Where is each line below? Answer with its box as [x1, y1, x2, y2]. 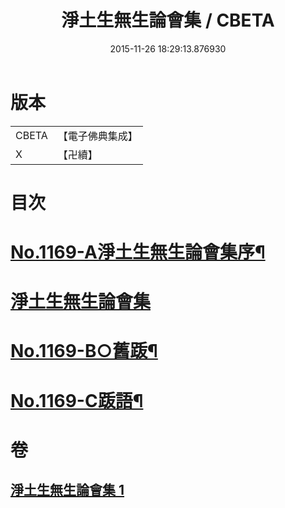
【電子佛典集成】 [57, 129, 138, 143]
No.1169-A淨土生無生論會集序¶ [10, 241, 266, 264]
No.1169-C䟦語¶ [10, 389, 144, 412]
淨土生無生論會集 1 [10, 482, 125, 499]
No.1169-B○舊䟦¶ [10, 340, 158, 363]
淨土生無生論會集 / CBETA [61, 9, 275, 32]
